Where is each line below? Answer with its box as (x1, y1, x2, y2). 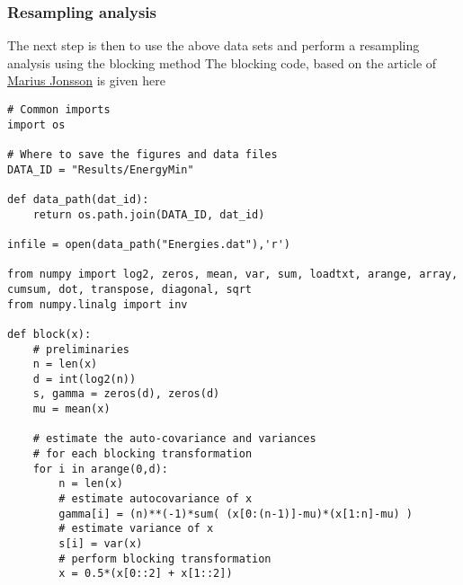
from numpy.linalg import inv (7, 297, 188, 311)
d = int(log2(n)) (32, 372, 137, 386)
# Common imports (7, 103, 111, 116)
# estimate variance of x (58, 522, 214, 536)
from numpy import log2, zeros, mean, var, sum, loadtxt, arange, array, (7, 268, 459, 281)
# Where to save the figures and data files (7, 147, 278, 161)
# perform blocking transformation (58, 552, 272, 565)
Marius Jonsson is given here (7, 71, 165, 90)
